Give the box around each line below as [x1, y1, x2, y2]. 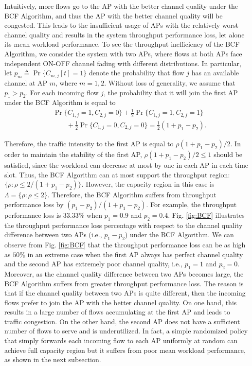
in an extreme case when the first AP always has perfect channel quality [27, 249, 243, 259]
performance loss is [4, 209, 61, 220]
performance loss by [4, 199, 64, 209]
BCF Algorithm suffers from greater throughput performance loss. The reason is [4, 278, 244, 288]
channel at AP [4, 77, 48, 87]
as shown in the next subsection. [4, 354, 101, 365]
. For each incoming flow [26, 87, 99, 97]
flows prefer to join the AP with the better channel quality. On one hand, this [4, 297, 237, 307]
